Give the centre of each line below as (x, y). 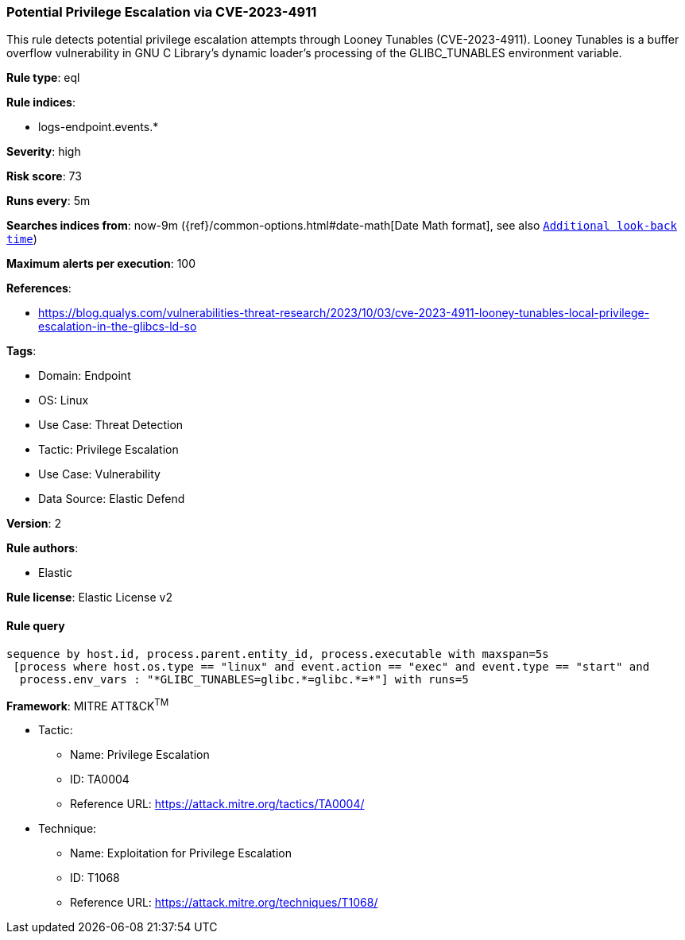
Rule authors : (43, 548)
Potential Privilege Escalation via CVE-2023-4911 (162, 12)
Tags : (21, 351)
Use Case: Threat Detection (111, 425)
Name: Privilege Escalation (140, 755)
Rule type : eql (43, 78)
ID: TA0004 (100, 779)
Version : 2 (34, 524)
